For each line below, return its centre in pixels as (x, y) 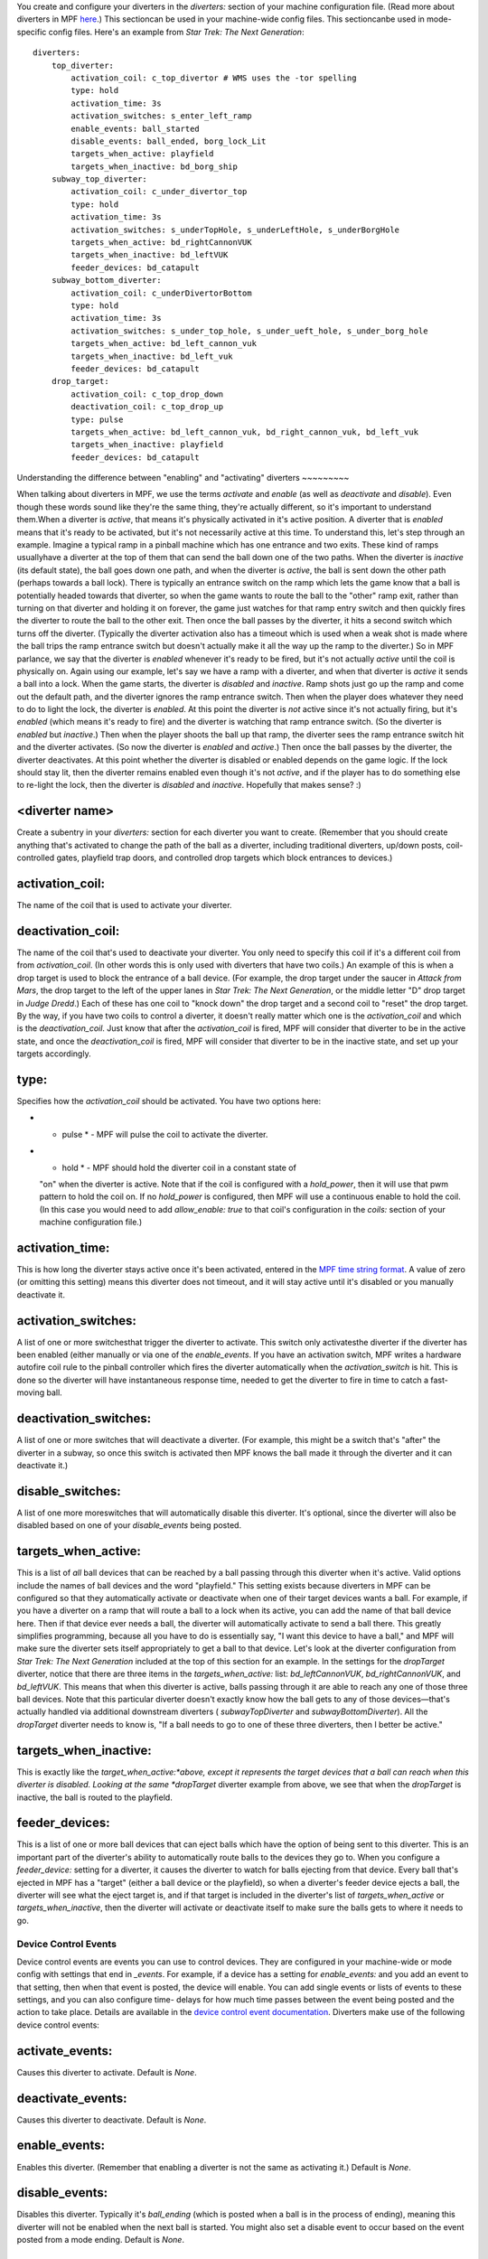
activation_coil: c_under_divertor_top (159, 192)
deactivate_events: (72, 2098)
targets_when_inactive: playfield (147, 445)
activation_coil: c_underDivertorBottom (161, 293)
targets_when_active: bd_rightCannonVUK (161, 243)
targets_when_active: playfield (142, 154)
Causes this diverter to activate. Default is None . (107, 2072)
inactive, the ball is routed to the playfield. (95, 1797)
